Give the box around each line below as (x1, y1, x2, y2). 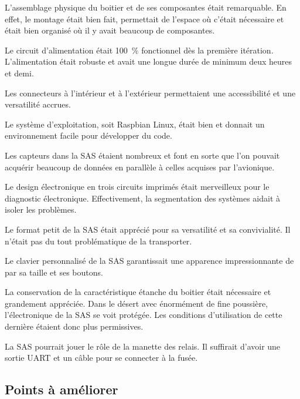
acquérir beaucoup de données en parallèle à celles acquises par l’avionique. (5, 160, 275, 173)
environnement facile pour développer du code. (5, 129, 172, 142)
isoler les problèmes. (5, 203, 77, 216)
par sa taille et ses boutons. (5, 266, 103, 278)
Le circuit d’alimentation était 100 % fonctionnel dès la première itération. (5, 43, 274, 56)
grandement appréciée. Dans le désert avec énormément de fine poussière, (5, 297, 268, 309)
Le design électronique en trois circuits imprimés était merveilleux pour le (5, 180, 270, 193)
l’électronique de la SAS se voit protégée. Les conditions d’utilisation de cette (5, 309, 282, 321)
